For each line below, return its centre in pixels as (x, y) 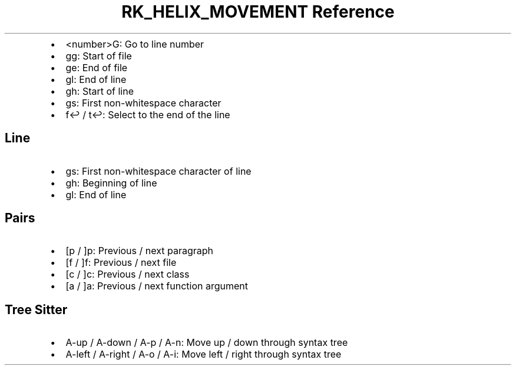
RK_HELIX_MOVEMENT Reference (258, 12)
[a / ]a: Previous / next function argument (157, 286)
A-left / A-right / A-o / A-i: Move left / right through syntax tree (204, 354)
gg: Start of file (99, 56)
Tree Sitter (36, 309)
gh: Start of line (100, 91)
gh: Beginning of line (111, 183)
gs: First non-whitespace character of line (158, 171)
